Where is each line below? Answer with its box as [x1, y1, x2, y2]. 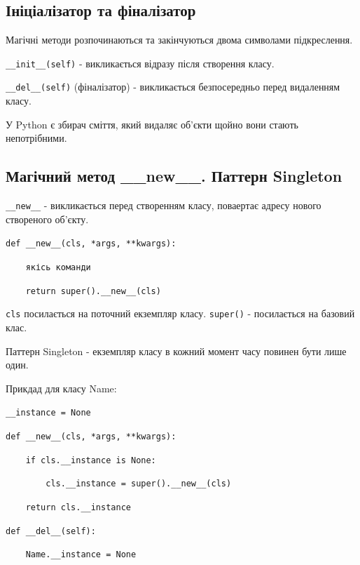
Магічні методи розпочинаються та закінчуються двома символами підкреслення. [6, 32, 353, 47]
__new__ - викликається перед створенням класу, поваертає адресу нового [6, 198, 321, 213]
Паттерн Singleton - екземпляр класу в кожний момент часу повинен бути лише [6, 343, 347, 358]
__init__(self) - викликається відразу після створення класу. [6, 55, 275, 70]
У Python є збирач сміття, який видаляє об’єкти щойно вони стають [6, 117, 298, 131]
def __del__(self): [6, 526, 96, 536]
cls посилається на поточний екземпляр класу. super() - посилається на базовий [6, 306, 355, 321]
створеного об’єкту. [6, 211, 89, 226]
